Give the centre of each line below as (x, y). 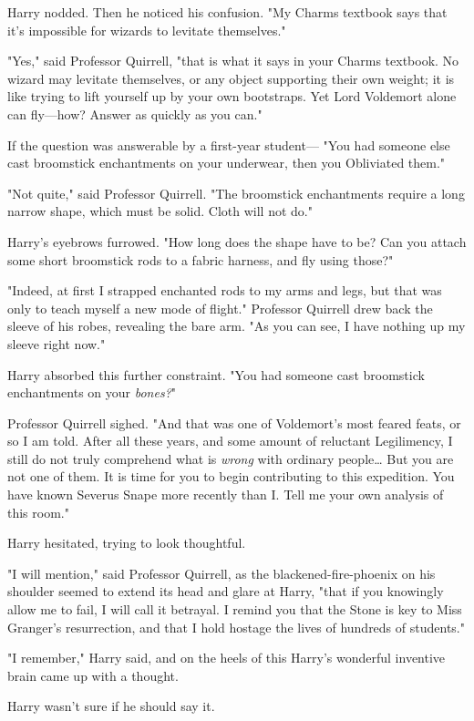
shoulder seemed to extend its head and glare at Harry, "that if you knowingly (226, 591)
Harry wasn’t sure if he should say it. (111, 706)
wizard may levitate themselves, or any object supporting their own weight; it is (231, 78)
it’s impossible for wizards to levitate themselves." (147, 30)
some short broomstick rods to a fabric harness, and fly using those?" (201, 259)
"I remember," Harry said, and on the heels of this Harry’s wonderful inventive (227, 658)
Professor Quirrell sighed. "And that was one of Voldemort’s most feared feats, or (234, 422)
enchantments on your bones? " (92, 392)
